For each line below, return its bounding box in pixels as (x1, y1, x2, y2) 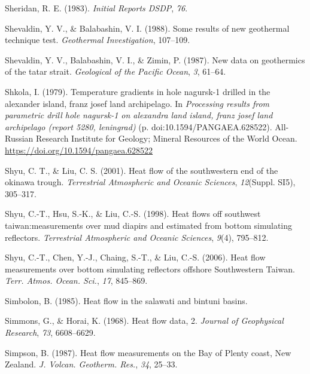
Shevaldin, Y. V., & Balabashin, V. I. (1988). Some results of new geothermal (5, 22, 290, 34)
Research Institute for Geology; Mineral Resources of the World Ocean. (36, 132, 297, 145)
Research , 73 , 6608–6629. (5, 326, 96, 339)
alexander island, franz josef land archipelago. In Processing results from (5, 97, 270, 109)
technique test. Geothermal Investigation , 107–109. (5, 33, 190, 46)
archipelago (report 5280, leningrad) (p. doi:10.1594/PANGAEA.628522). (5, 120, 272, 133)
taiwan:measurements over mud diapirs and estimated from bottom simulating (5, 219, 293, 231)
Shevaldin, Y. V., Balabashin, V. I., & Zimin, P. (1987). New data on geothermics (5, 53, 305, 66)
